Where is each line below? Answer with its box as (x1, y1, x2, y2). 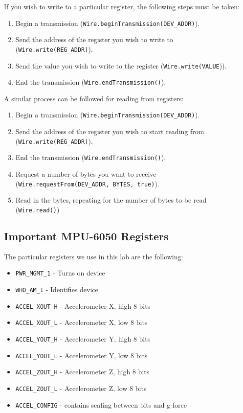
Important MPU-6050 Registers (4, 228, 169, 243)
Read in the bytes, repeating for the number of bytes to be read (15, 195, 207, 205)
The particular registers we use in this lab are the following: (4, 251, 183, 261)
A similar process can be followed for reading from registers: (4, 93, 184, 103)
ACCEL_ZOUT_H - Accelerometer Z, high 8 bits (15, 367, 150, 377)
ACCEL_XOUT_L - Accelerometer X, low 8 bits (15, 317, 148, 327)
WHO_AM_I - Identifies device (15, 284, 98, 294)
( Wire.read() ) (15, 204, 60, 214)
